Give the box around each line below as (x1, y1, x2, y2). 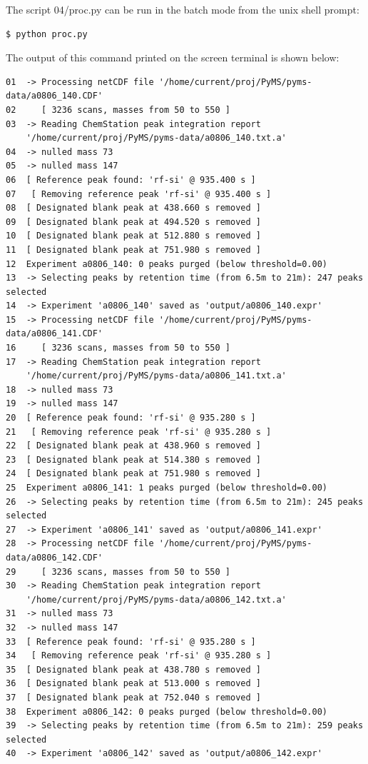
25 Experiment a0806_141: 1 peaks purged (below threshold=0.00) (6, 483, 328, 493)
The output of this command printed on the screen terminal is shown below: (6, 50, 339, 65)
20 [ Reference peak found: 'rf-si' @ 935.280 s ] (6, 413, 256, 423)
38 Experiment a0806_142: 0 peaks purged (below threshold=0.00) (6, 706, 328, 717)
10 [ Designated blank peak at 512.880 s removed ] (6, 231, 261, 241)
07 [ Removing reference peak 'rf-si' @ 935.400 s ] (6, 189, 272, 199)
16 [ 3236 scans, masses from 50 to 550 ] (6, 343, 230, 353)
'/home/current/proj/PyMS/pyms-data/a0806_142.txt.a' (26, 594, 287, 605)
